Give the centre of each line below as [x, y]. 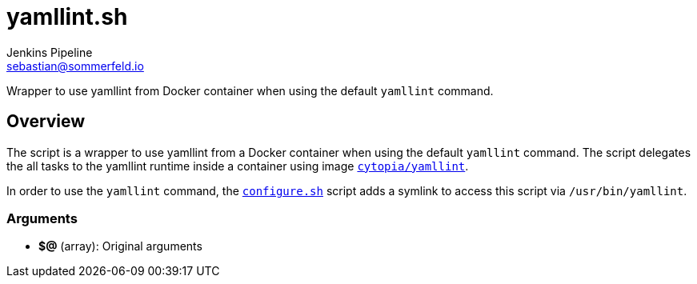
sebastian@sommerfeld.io [75, 66]
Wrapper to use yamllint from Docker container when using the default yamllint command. [250, 90]
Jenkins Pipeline [50, 52]
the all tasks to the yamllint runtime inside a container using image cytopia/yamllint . [238, 166]
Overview [46, 122]
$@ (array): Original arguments [120, 246]
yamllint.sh [67, 17]
